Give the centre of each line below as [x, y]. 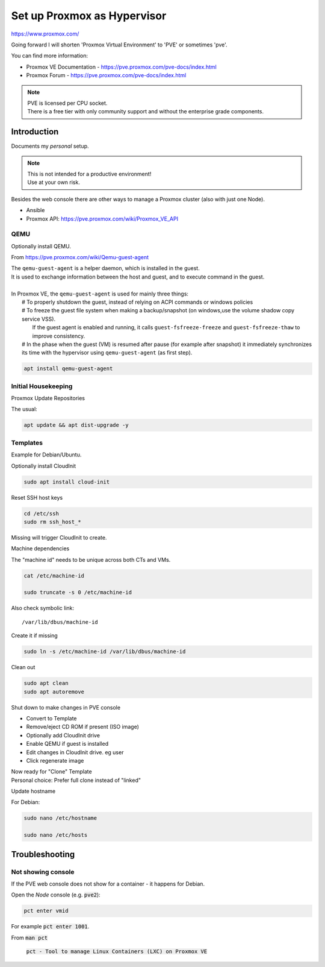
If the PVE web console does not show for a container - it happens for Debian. [108, 884]
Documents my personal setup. [50, 146]
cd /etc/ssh [42, 513]
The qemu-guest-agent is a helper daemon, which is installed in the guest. [105, 268]
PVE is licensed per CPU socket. [67, 103]
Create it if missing [35, 635]
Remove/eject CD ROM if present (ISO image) [83, 727]
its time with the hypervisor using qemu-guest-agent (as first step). [107, 353]
